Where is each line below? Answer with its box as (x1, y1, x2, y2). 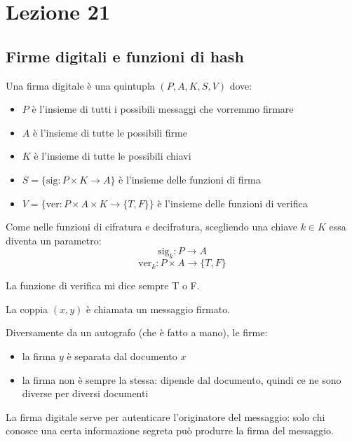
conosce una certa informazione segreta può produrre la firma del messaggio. (6, 423, 334, 438)
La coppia (6, 301, 48, 316)
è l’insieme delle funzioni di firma (119, 172, 261, 186)
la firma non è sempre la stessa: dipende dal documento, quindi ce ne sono (22, 372, 341, 387)
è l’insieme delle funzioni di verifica (157, 195, 308, 210)
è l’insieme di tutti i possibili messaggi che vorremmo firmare (32, 102, 294, 116)
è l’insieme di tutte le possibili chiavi (34, 149, 191, 163)
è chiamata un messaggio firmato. (86, 301, 231, 316)
